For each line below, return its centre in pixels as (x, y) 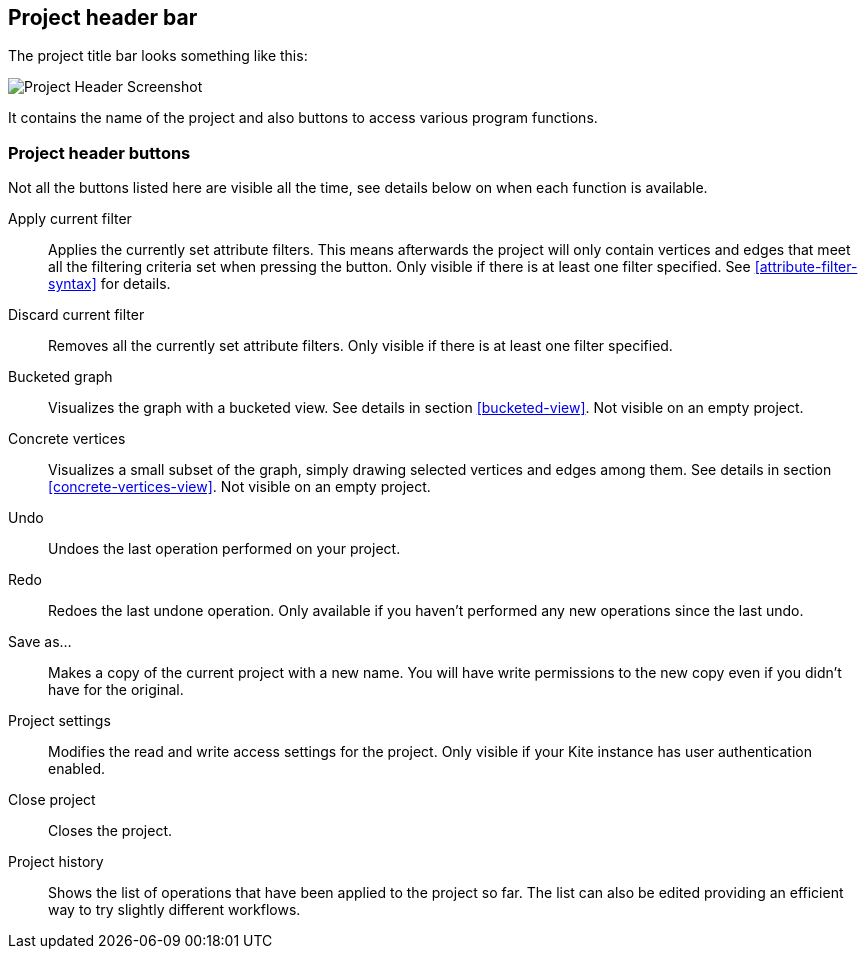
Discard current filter (76, 315)
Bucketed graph (60, 377)
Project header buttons (99, 152)
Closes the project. (110, 831)
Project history (56, 862)
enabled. (77, 769)
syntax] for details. (109, 284)
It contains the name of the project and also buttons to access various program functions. (303, 118)
